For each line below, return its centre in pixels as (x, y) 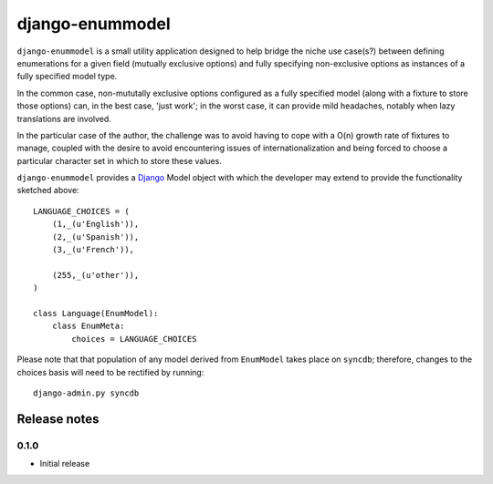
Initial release (65, 464)
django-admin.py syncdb (86, 393)
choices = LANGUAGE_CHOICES (134, 339)
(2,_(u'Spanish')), (95, 237)
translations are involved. (64, 118)
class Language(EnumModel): (96, 313)
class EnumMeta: (88, 326)
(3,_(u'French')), (93, 250)
